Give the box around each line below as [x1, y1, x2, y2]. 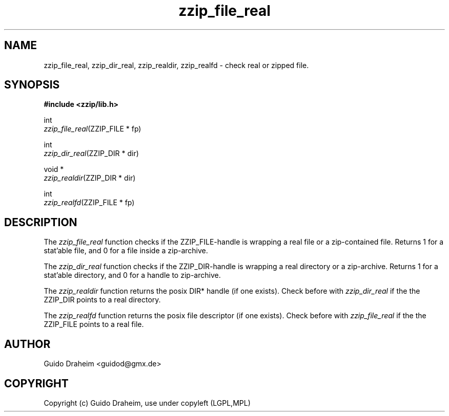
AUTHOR [4, 337, 51, 351]
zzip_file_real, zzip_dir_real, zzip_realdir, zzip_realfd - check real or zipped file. [44, 60, 309, 70]
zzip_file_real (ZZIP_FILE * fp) [44, 124, 141, 134]
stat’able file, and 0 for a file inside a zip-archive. [44, 246, 208, 255]
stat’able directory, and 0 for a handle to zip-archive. [44, 271, 221, 280]
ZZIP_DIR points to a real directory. [44, 295, 161, 304]
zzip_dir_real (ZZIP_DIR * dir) [44, 149, 139, 158]
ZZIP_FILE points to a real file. [44, 320, 144, 329]
